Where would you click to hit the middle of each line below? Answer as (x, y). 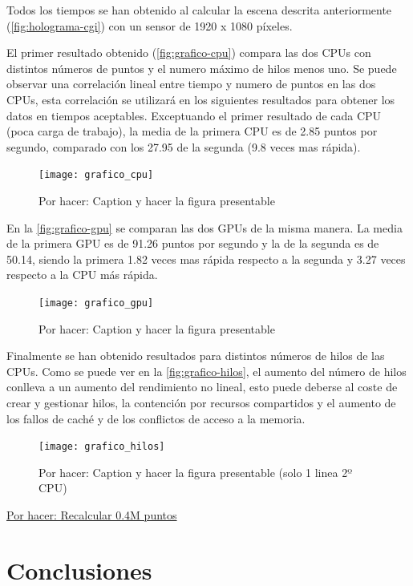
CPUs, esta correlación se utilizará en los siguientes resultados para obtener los (201, 99)
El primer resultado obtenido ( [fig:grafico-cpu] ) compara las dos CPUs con (189, 53)
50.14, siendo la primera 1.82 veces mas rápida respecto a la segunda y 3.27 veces (206, 259)
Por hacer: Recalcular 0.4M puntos (92, 515)
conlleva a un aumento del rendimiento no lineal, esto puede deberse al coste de (202, 387)
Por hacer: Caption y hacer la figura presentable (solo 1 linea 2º (196, 472)
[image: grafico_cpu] (96, 175)
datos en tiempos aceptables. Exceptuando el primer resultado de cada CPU (194, 115)
